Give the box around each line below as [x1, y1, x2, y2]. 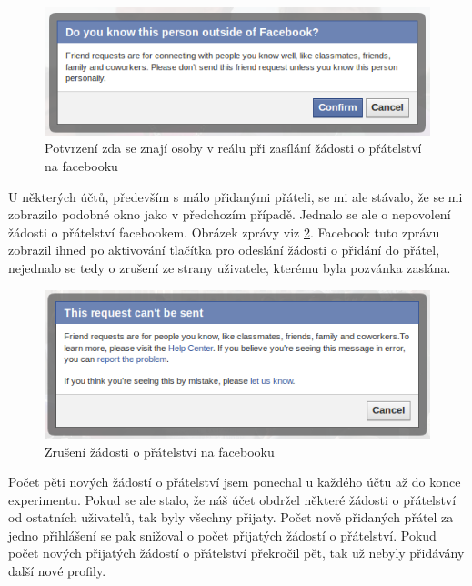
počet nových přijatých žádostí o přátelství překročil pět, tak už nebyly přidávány [8, 543, 465, 562]
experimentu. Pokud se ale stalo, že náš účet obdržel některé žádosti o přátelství [8, 490, 457, 509]
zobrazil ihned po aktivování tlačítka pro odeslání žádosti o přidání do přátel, [8, 240, 440, 259]
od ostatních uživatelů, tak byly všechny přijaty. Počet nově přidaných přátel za [8, 508, 454, 527]
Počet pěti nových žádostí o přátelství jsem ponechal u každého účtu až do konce [8, 472, 461, 491]
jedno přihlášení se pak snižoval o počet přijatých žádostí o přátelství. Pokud [8, 525, 437, 544]
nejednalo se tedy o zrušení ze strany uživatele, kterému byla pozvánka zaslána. [8, 258, 451, 277]
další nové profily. [8, 561, 106, 581]
